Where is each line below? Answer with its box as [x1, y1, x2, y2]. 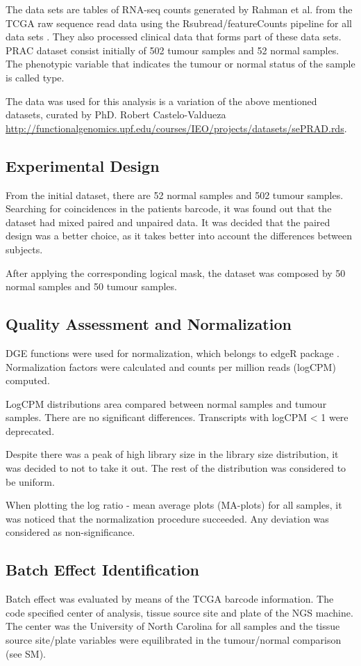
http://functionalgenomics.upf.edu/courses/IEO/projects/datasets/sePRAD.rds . [6, 120, 347, 135]
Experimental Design [6, 154, 160, 176]
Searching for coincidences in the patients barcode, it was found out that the [6, 201, 332, 216]
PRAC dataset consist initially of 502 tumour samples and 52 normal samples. [6, 42, 339, 57]
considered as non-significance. [6, 525, 135, 539]
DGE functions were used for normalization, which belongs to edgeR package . [6, 345, 339, 360]
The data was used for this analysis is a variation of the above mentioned [6, 93, 317, 108]
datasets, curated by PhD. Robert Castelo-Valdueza [6, 107, 226, 122]
